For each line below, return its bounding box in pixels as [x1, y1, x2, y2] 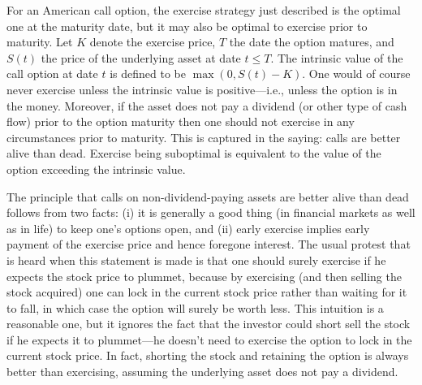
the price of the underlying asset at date [41, 49, 241, 66]
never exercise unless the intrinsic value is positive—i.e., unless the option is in [6, 80, 398, 97]
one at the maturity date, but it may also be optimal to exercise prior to [6, 17, 368, 34]
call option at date [6, 65, 98, 82]
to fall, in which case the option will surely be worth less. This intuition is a [6, 299, 384, 316]
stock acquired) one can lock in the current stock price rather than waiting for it [6, 283, 407, 301]
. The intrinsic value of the [270, 49, 403, 66]
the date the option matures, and [229, 33, 394, 50]
